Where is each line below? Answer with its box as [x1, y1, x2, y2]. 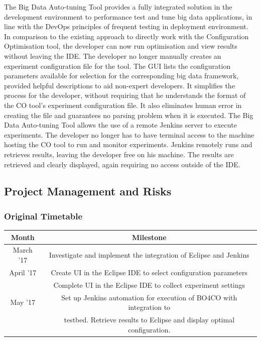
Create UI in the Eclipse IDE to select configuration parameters [51, 267, 247, 277]
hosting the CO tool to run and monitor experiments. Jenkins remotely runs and [4, 139, 252, 150]
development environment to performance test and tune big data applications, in [4, 11, 252, 22]
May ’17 [10, 297, 35, 307]
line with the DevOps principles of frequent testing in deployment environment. [4, 21, 248, 32]
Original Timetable [4, 209, 83, 222]
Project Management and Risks [4, 183, 172, 199]
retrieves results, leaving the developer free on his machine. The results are [4, 149, 234, 159]
